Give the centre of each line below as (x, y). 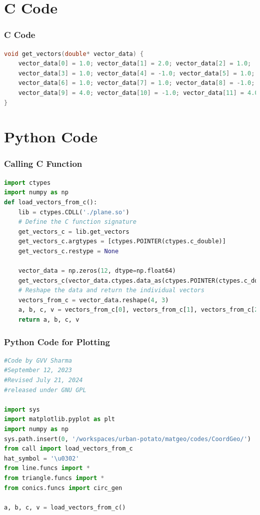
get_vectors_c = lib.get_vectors (74, 232)
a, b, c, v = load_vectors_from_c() (65, 507)
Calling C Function (43, 164)
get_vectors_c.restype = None (68, 251)
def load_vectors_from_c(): (51, 202)
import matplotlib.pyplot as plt (59, 419)
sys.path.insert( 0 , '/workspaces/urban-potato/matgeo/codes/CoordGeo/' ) (127, 439)
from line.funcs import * (47, 468)
